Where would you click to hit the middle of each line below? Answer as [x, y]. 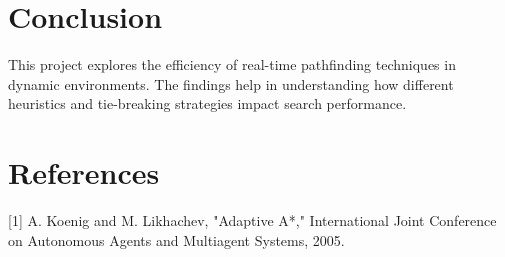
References [84, 172]
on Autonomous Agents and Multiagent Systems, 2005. [176, 239]
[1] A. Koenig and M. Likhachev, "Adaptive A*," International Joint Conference [252, 220]
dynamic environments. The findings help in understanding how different [231, 83]
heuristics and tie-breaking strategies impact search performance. [207, 103]
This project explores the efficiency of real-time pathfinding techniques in [232, 64]
